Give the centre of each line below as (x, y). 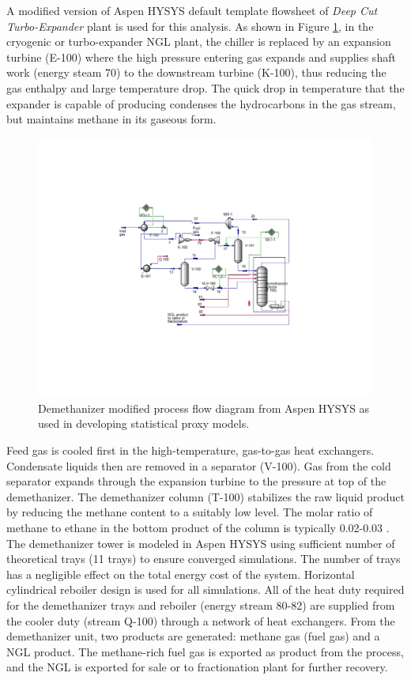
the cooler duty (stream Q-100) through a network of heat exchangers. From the (201, 620)
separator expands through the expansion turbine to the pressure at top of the (196, 481)
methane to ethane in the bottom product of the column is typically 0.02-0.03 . (198, 528)
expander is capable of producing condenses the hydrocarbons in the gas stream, (201, 103)
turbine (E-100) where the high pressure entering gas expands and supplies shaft (201, 57)
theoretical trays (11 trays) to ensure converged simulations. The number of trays (204, 559)
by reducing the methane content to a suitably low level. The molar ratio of (190, 512)
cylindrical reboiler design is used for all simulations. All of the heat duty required (205, 589)
